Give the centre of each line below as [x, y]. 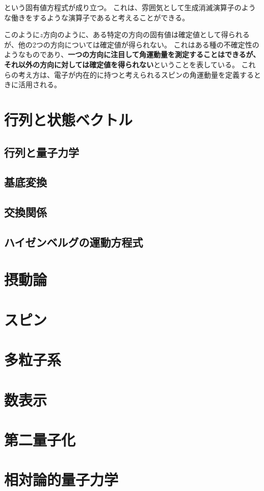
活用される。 [39, 84]
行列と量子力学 [42, 152]
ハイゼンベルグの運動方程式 [74, 242]
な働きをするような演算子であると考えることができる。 [97, 17]
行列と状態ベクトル [69, 119]
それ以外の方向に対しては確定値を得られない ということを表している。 [122, 64]
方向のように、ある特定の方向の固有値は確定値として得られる [146, 34]
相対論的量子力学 [61, 480]
